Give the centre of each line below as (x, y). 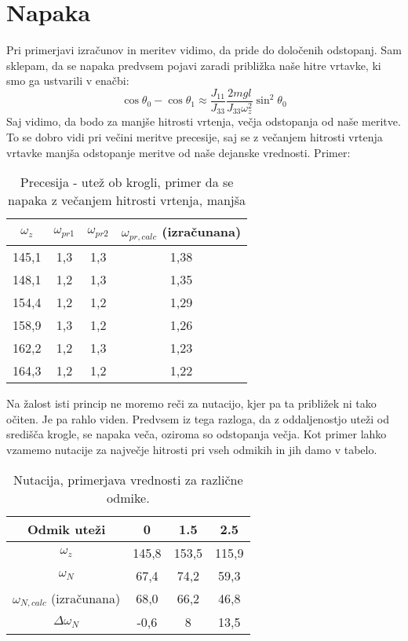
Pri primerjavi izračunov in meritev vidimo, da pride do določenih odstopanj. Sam (204, 50)
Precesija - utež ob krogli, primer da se (127, 182)
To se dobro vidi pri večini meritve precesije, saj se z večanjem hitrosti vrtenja (195, 137)
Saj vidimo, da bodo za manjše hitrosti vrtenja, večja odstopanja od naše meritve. (204, 121)
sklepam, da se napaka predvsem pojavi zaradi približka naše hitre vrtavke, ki (194, 65)
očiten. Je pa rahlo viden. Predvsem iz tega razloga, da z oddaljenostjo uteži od (198, 418)
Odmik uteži (66, 529)
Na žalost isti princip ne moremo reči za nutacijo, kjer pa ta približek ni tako (191, 403)
